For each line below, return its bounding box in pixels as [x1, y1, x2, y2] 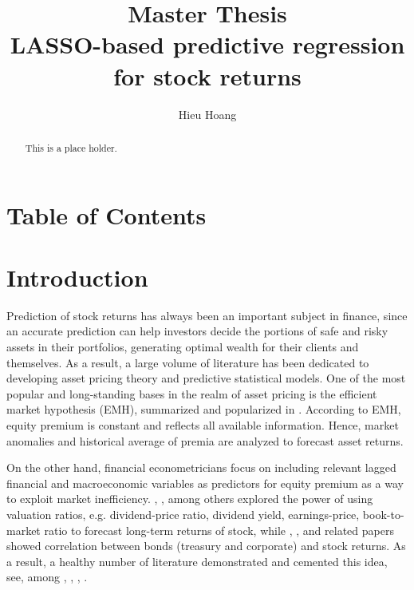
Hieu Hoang [178, 105, 237, 122]
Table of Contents [6, 198, 207, 231]
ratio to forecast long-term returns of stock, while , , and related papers [44, 521, 394, 538]
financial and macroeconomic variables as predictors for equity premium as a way [6, 474, 404, 491]
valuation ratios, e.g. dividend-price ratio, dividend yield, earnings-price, [6, 505, 360, 522]
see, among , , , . [6, 568, 88, 585]
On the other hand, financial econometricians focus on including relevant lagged [6, 459, 396, 476]
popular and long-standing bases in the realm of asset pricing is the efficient [6, 385, 377, 402]
